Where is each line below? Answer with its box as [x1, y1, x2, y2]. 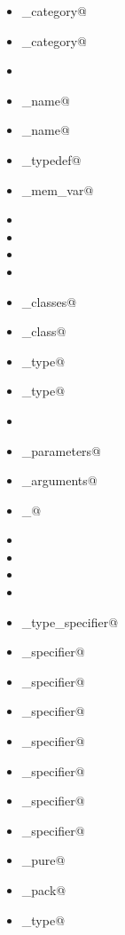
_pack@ [21, 881, 66, 899]
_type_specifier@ [21, 612, 119, 631]
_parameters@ [21, 441, 102, 460]
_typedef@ [21, 150, 82, 169]
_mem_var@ [21, 180, 94, 199]
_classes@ [21, 292, 77, 310]
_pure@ [21, 851, 66, 869]
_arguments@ [21, 471, 98, 490]
